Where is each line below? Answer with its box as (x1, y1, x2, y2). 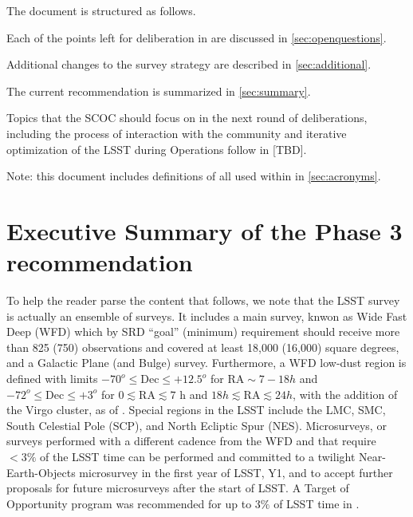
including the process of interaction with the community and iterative (6, 124, 347, 141)
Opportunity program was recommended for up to (6, 495, 252, 511)
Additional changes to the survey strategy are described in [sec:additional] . (6, 56, 372, 73)
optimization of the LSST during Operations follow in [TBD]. (6, 140, 307, 157)
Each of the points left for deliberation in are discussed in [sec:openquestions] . (6, 29, 387, 45)
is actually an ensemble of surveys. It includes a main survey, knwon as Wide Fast (6, 307, 407, 324)
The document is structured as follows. (6, 2, 196, 18)
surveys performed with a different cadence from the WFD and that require (6, 432, 376, 449)
